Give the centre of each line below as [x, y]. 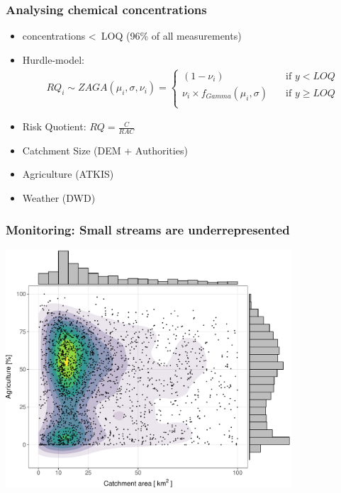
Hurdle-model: [53, 59]
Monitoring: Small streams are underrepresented [148, 229]
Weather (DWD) [59, 198]
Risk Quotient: [54, 126]
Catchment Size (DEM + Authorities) [105, 150]
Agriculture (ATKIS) [68, 174]
